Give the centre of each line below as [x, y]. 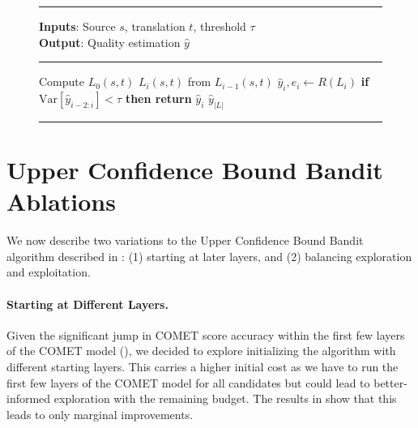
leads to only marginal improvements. [100, 414]
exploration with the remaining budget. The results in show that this [225, 398]
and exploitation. [49, 272]
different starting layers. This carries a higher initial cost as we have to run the [203, 366]
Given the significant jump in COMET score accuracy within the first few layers [206, 334]
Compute [62, 81]
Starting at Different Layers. [87, 304]
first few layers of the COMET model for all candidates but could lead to [188, 382]
